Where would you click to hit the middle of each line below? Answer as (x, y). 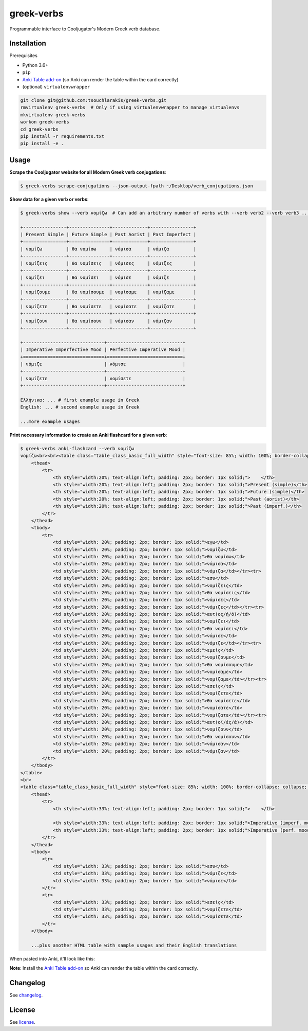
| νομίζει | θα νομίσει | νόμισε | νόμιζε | (108, 278)
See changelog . (26, 995)
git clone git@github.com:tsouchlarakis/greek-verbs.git (93, 100)
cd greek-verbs (39, 129)
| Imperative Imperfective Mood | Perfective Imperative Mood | (103, 350)
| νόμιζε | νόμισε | (103, 364)
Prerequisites (24, 56)
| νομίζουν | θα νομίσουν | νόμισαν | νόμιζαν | (108, 321)
